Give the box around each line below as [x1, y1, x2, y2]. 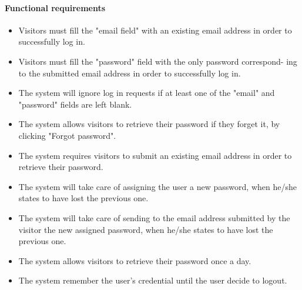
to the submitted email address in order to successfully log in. [18, 66, 241, 79]
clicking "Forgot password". [18, 129, 116, 141]
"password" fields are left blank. [18, 98, 132, 110]
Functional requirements [5, 1, 106, 14]
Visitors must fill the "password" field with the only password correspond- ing [18, 55, 297, 67]
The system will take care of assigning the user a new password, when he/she [18, 180, 297, 192]
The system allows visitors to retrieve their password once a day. [18, 254, 251, 266]
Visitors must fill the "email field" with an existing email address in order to [18, 24, 292, 36]
